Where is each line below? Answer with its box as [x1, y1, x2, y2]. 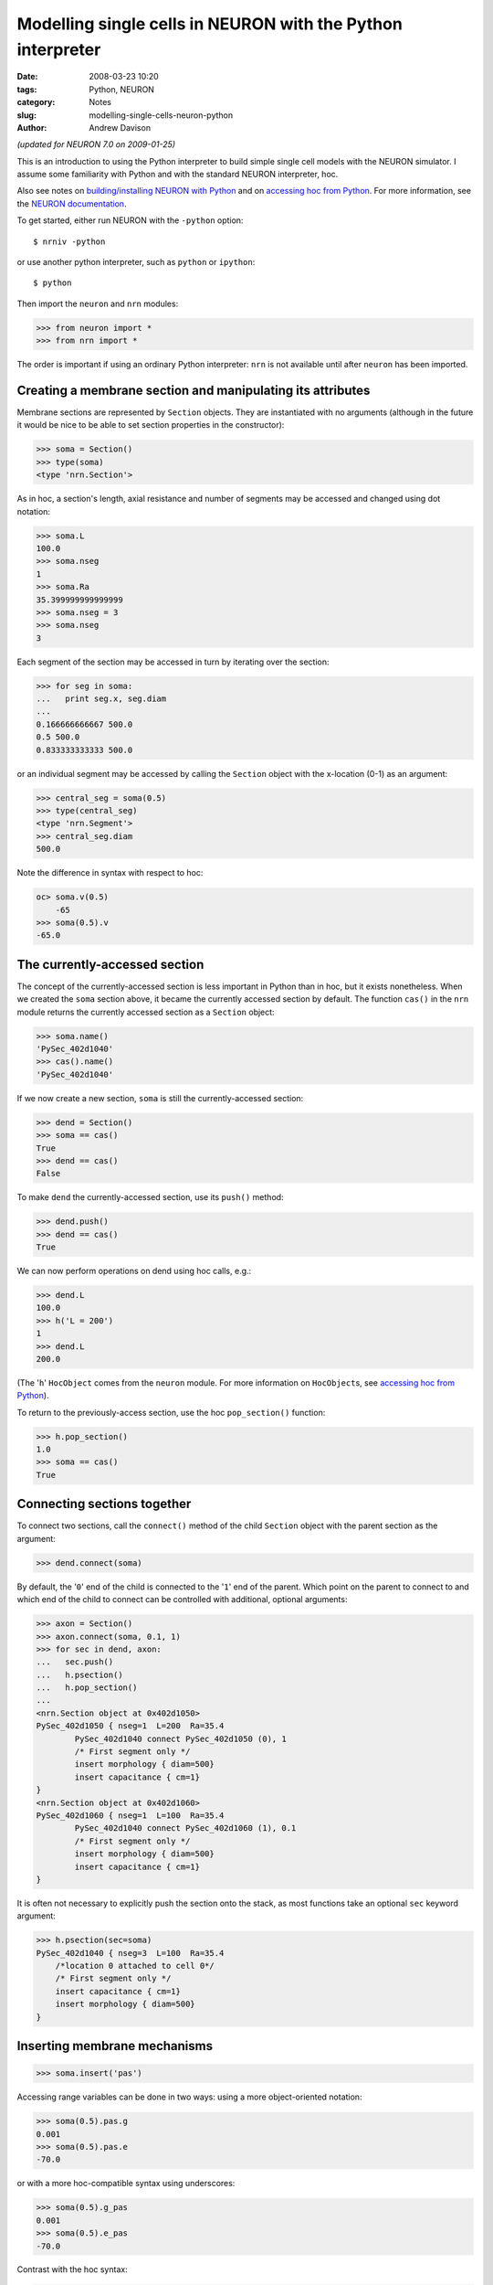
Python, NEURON [89, 83, 155, 95]
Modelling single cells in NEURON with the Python [16, 14, 404, 34]
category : [16, 97, 56, 108]
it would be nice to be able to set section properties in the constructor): [16, 420, 285, 430]
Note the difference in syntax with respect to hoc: [16, 867, 204, 878]
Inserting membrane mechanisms [16, 2038, 214, 2054]
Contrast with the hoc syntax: [16, 2264, 128, 2275]
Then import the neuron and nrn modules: [16, 298, 179, 309]
